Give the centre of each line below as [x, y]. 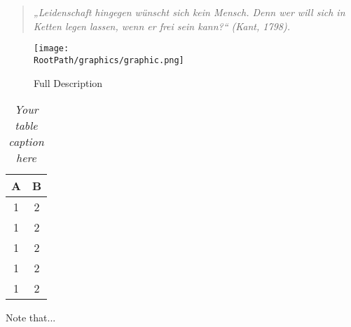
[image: [51, 49]
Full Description [68, 82]
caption [26, 142]
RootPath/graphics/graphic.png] [109, 60]
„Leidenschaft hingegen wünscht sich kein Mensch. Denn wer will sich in [189, 12]
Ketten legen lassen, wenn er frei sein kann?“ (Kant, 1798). [161, 26]
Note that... [31, 318]
